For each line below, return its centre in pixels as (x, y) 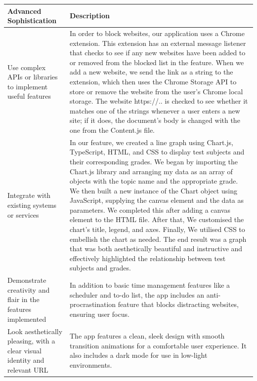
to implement (28, 86)
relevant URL (28, 369)
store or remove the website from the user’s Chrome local (156, 91)
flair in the (23, 299)
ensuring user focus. (100, 314)
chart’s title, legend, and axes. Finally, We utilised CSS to (157, 229)
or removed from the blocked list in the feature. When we (157, 62)
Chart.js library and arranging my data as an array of (151, 171)
